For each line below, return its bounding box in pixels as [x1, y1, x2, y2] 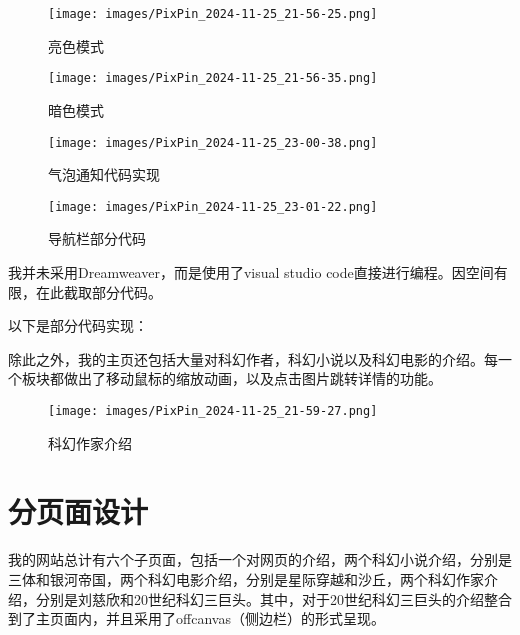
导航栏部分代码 [48, 228, 146, 249]
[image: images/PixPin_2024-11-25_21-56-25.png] [48, 7, 378, 21]
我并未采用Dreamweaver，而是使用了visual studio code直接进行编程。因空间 [8, 262, 494, 282]
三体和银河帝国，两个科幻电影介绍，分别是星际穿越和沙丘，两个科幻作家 [8, 568, 484, 589]
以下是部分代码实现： [8, 315, 148, 336]
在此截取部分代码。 [35, 281, 162, 302]
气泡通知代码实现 [48, 164, 160, 185]
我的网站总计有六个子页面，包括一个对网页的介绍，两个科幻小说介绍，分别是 [8, 549, 512, 570]
